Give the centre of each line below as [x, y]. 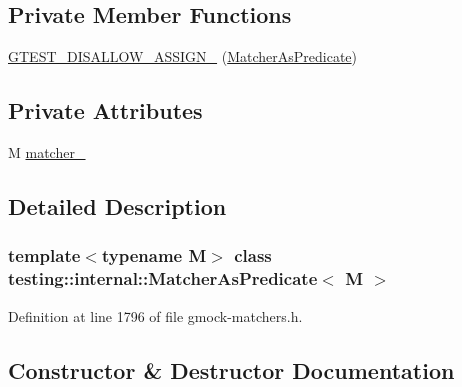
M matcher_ [47, 152]
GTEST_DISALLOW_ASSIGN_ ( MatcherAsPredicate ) [183, 56]
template [44, 255]
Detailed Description [117, 205]
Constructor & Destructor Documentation [231, 369]
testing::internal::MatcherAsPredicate [163, 278]
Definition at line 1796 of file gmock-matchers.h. [155, 315]
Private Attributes [105, 110]
